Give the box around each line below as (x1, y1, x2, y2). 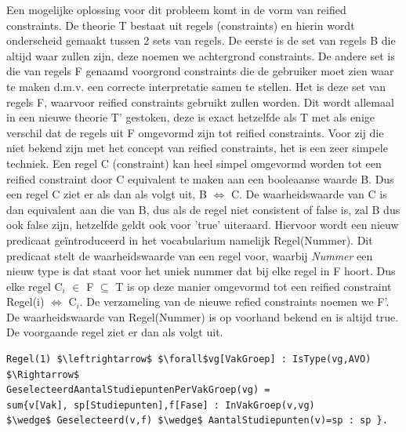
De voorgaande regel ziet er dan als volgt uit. (6, 324, 223, 340)
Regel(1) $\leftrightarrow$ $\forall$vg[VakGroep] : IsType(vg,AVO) (6, 354, 372, 365)
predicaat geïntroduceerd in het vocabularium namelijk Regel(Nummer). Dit (6, 231, 373, 248)
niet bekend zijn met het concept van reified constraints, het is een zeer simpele (6, 140, 388, 156)
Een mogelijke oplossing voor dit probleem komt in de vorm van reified (6, 2, 346, 17)
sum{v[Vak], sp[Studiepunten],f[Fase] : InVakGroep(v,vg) (6, 399, 315, 411)
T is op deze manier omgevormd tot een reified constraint (115, 278, 392, 294)
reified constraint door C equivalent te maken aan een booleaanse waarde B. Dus (6, 170, 394, 187)
